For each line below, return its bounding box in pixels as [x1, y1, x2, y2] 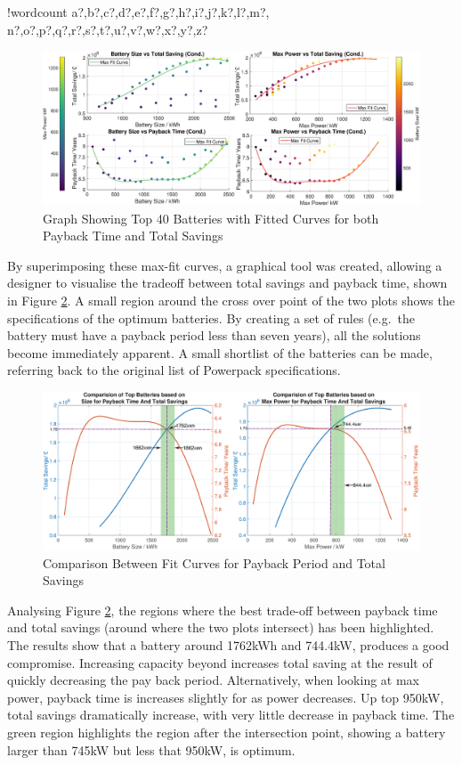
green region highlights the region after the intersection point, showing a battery [7, 723, 446, 742]
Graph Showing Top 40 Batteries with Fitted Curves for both [43, 208, 379, 227]
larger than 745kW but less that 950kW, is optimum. [7, 740, 296, 759]
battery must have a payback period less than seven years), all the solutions [7, 326, 421, 345]
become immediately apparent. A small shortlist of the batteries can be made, [7, 343, 433, 362]
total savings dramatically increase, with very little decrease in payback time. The [7, 705, 455, 724]
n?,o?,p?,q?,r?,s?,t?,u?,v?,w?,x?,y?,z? [7, 20, 208, 38]
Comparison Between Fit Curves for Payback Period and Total [43, 553, 385, 572]
